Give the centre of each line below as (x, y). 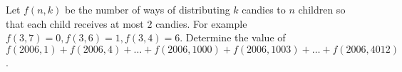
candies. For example (201, 23)
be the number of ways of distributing (148, 9)
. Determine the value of (233, 37)
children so (322, 9)
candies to (264, 9)
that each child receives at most (75, 23)
